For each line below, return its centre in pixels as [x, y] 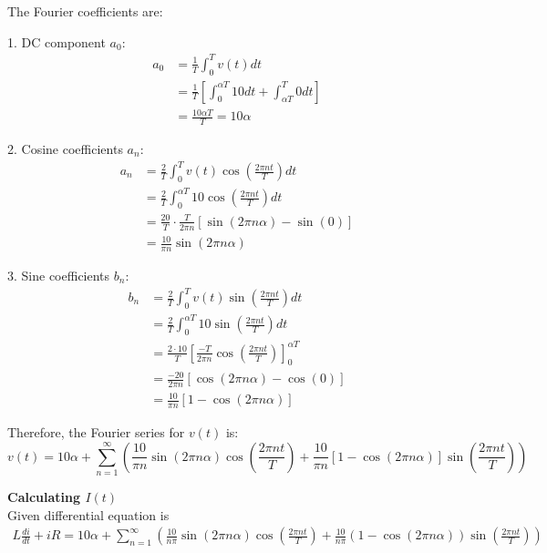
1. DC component [57, 41]
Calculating [44, 497]
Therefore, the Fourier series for [96, 432]
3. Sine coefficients [59, 275]
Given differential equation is [88, 514]
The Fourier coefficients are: [85, 11]
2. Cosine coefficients [65, 148]
